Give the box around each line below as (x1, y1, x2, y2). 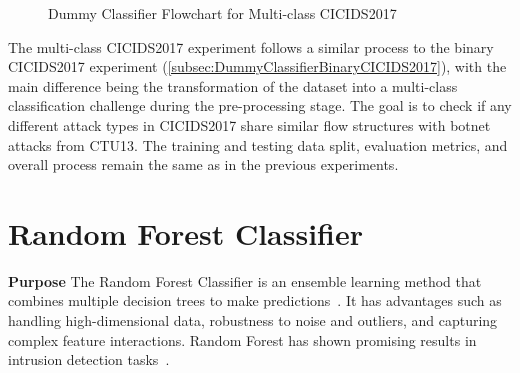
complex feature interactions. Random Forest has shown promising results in (8, 329, 477, 350)
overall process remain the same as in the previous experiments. (8, 154, 399, 175)
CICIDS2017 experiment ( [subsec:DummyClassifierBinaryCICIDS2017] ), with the (8, 56, 507, 77)
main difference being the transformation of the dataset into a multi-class (8, 75, 458, 96)
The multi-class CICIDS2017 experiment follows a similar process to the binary (8, 36, 494, 57)
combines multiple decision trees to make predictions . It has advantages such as (8, 290, 502, 311)
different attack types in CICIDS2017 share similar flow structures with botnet (8, 114, 491, 135)
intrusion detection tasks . (8, 349, 170, 370)
